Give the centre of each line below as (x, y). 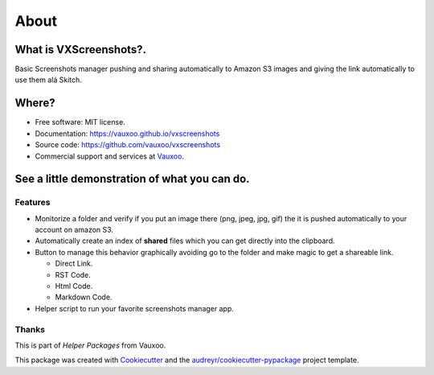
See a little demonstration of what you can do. (132, 179)
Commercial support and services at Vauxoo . (110, 156)
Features (33, 203)
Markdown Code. (84, 297)
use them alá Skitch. (48, 80)
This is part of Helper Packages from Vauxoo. (90, 345)
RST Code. (73, 274)
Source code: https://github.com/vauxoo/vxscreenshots (128, 145)
